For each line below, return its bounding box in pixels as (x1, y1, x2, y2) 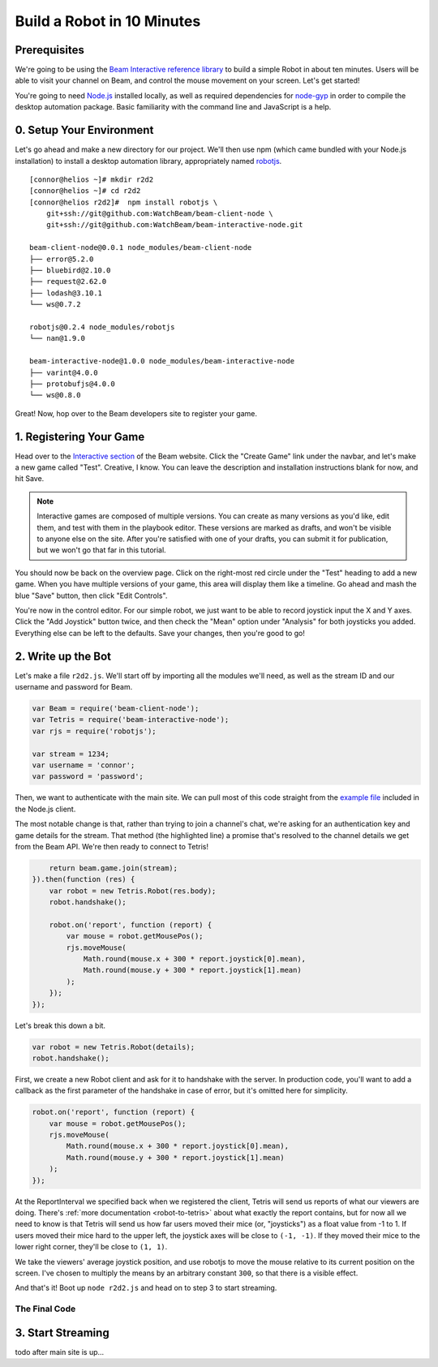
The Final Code (15, 1303, 76, 1314)
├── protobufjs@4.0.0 (29, 379, 115, 389)
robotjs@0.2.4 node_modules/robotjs (29, 323, 175, 332)
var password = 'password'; (32, 772, 144, 781)
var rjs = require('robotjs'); (32, 726, 157, 736)
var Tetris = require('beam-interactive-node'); (32, 715, 230, 724)
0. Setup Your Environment (15, 123, 154, 137)
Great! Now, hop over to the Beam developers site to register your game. (15, 408, 257, 418)
